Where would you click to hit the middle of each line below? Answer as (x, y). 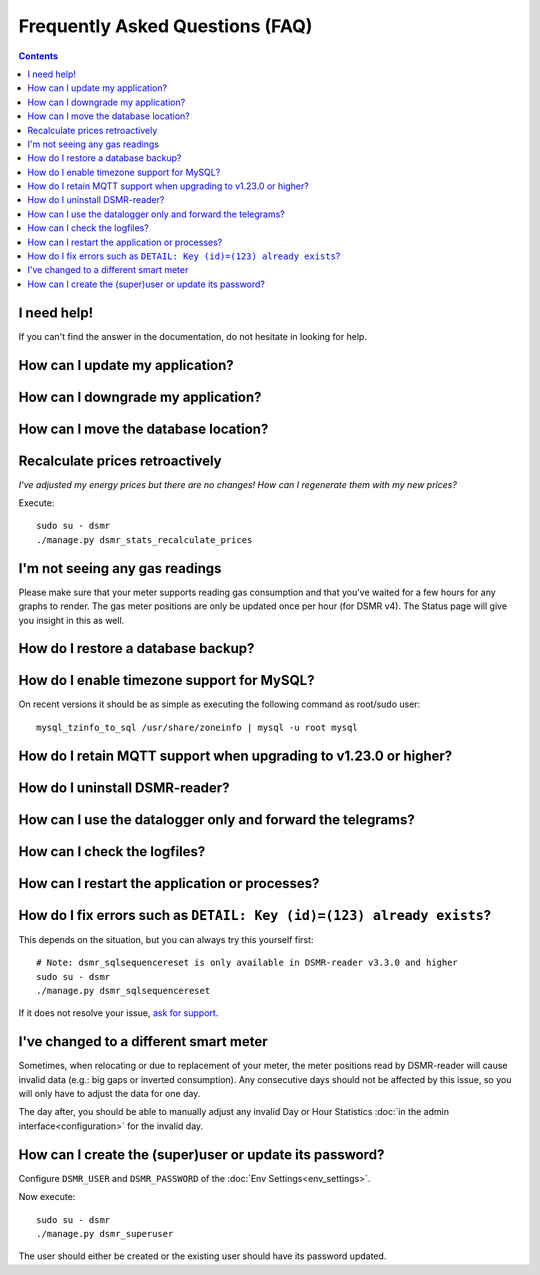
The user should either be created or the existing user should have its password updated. (202, 1256)
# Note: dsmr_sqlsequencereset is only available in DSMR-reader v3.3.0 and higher (247, 963)
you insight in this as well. (71, 620)
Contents (38, 56)
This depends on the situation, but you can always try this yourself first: (166, 939)
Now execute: (47, 1197)
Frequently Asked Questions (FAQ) (165, 26)
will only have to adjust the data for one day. (109, 1094)
